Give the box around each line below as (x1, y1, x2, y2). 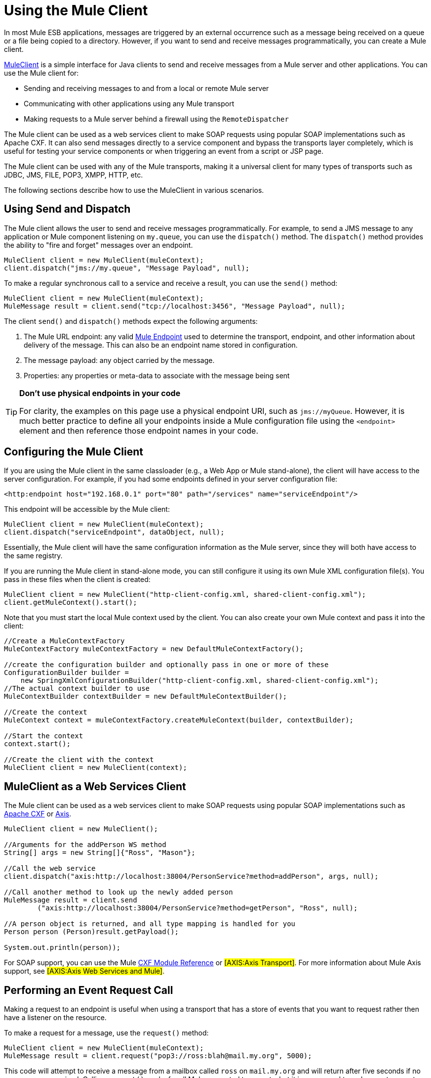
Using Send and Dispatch (4, 203, 131, 216)
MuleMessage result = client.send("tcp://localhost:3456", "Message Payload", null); (4, 302, 346, 310)
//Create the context (4, 708, 87, 717)
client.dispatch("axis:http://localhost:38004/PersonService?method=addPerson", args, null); (4, 872, 379, 881)
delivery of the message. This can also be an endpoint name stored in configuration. (24, 340, 298, 349)
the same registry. (4, 551, 63, 560)
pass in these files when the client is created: (4, 575, 151, 584)
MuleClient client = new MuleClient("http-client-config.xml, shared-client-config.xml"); (4, 590, 366, 599)
